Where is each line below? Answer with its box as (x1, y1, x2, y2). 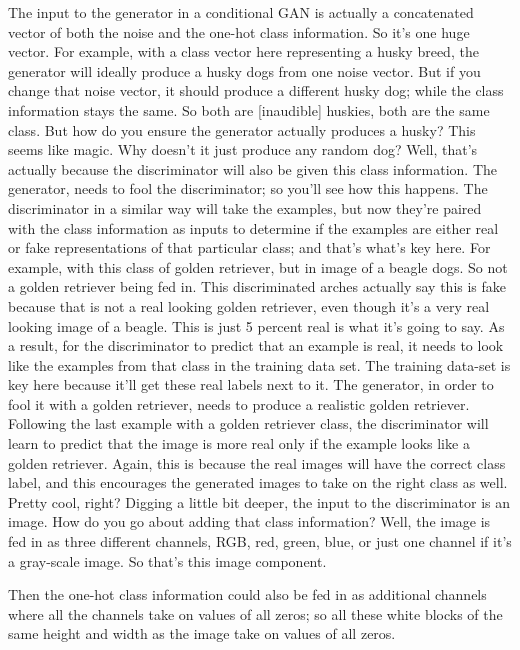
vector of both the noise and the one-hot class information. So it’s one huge (8, 21, 470, 42)
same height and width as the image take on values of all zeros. (8, 623, 396, 644)
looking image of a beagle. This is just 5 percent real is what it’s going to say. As (8, 315, 505, 336)
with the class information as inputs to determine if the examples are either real (8, 217, 499, 238)
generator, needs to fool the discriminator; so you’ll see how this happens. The (8, 178, 488, 199)
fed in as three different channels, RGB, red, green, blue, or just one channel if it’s (8, 531, 512, 552)
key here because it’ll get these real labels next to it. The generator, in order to (8, 374, 494, 395)
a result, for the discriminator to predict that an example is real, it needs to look (8, 335, 504, 356)
